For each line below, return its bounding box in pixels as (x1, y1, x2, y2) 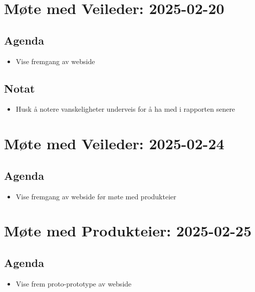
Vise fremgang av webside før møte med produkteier (16, 191, 176, 201)
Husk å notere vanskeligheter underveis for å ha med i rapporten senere (16, 104, 235, 114)
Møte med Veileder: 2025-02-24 (4, 133, 224, 154)
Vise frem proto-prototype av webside (16, 278, 132, 288)
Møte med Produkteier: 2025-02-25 (4, 220, 252, 241)
